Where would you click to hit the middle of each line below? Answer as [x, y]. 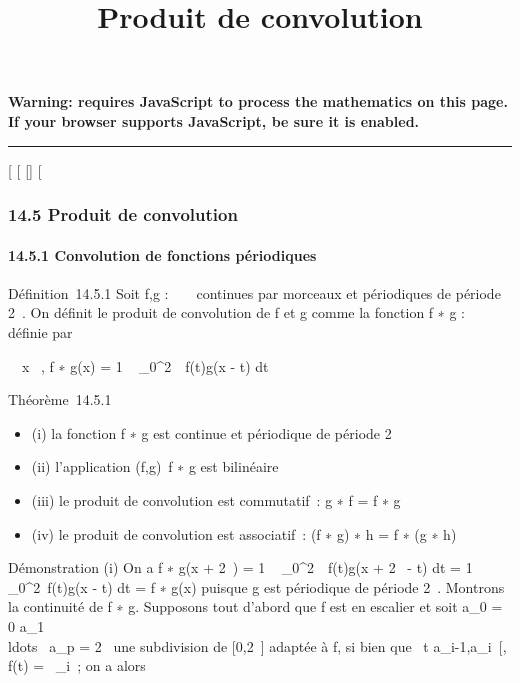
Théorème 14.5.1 [60, 399]
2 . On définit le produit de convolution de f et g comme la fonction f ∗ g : [236, 312]
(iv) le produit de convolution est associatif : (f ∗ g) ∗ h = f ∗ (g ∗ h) [244, 533]
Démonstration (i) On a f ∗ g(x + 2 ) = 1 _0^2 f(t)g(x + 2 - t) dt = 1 [240, 567]
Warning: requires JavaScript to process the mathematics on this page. [258, 101]
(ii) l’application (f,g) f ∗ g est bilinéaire [155, 466]
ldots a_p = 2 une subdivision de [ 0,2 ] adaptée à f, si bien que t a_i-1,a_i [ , [257, 645]
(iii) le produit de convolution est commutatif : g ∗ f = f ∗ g [216, 499]
